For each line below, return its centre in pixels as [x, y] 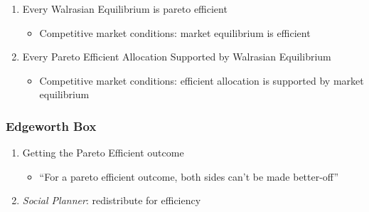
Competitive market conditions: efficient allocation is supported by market [202, 80]
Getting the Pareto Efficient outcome [103, 153]
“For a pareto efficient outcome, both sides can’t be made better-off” [189, 176]
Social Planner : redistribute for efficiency [112, 200]
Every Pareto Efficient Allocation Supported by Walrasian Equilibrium [177, 57]
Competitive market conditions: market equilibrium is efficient [175, 32]
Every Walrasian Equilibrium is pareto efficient [125, 9]
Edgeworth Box [51, 126]
